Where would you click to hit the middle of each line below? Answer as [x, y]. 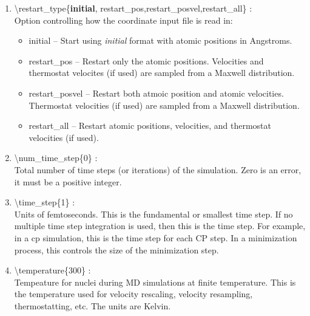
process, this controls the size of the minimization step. [116, 249]
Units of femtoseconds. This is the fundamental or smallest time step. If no [153, 214]
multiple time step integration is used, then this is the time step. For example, [160, 226]
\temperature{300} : [52, 270]
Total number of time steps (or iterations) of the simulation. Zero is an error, [158, 169]
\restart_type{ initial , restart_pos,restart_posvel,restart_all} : [133, 8]
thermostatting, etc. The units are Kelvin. [93, 305]
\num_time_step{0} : [56, 158]
